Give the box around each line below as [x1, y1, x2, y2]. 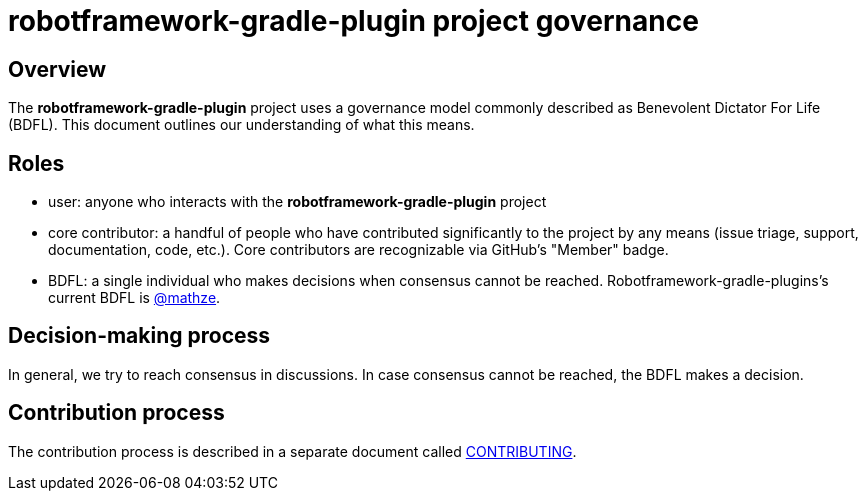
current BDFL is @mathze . [48, 289, 221, 307]
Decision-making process [8, 323, 271, 349]
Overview [8, 56, 107, 82]
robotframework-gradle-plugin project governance [8, 4, 699, 38]
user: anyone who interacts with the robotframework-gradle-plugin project [48, 193, 547, 211]
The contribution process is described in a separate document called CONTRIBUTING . [8, 442, 577, 460]
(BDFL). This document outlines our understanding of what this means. [8, 116, 475, 134]
